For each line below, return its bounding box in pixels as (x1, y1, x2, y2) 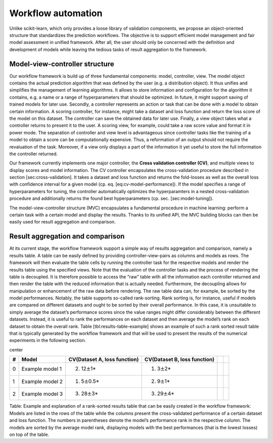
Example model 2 (21, 378, 63, 385)
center (9, 346, 23, 352)
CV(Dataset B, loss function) (144, 356, 215, 363)
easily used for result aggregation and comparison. (9, 219, 116, 225)
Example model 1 (21, 366, 62, 373)
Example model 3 (21, 390, 63, 397)
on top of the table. (9, 431, 50, 437)
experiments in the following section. (9, 337, 86, 343)
